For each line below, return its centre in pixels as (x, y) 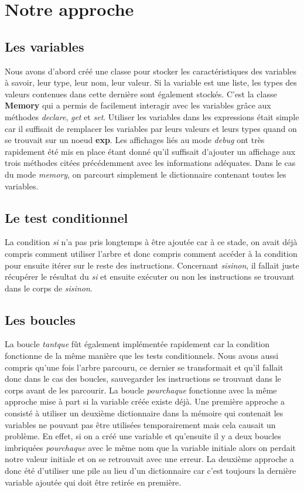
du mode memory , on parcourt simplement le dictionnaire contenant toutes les (146, 174)
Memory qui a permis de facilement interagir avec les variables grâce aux (138, 105)
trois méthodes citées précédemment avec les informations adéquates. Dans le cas (150, 163)
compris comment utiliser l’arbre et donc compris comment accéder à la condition (151, 253)
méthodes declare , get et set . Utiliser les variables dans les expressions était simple (152, 116)
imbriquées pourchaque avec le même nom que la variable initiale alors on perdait (151, 447)
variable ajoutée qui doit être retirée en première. (93, 482)
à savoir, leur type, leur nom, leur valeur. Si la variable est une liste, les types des (151, 82)
